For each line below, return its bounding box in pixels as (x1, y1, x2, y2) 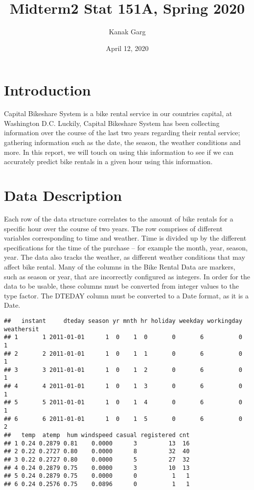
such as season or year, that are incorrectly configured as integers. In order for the (4, 271, 250, 281)
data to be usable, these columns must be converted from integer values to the (4, 281, 239, 291)
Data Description (4, 185, 122, 205)
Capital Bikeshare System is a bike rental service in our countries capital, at (4, 108, 232, 119)
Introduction (4, 80, 91, 100)
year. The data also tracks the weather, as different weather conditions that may (4, 252, 245, 262)
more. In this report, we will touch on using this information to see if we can (4, 147, 234, 157)
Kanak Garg (109, 26, 146, 37)
